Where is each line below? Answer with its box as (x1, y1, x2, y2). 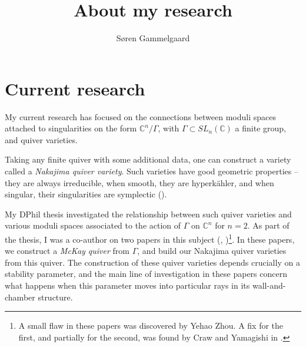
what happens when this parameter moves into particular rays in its (5, 279, 250, 292)
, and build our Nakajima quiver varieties (137, 244, 287, 257)
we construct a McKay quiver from (5, 244, 130, 257)
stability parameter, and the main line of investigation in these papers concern (5, 267, 287, 280)
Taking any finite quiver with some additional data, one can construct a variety (5, 153, 291, 166)
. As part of (247, 219, 290, 232)
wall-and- (252, 279, 286, 292)
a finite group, (235, 122, 286, 134)
